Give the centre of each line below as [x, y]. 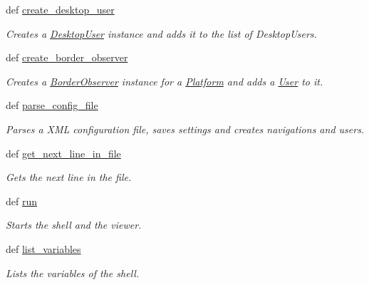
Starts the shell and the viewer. [74, 225]
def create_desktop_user [60, 9]
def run [22, 201]
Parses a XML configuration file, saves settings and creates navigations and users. [185, 129]
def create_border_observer [67, 57]
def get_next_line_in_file [63, 153]
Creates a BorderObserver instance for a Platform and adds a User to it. [165, 81]
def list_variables [43, 248]
